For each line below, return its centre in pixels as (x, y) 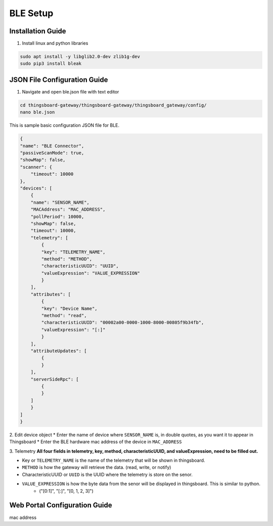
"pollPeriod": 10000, (57, 217)
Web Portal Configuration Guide (61, 505)
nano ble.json (37, 112)
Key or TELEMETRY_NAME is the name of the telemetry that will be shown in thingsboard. (113, 460)
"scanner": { (36, 167)
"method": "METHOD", (67, 259)
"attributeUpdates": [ (59, 351)
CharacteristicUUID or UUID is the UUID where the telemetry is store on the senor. (107, 474)
